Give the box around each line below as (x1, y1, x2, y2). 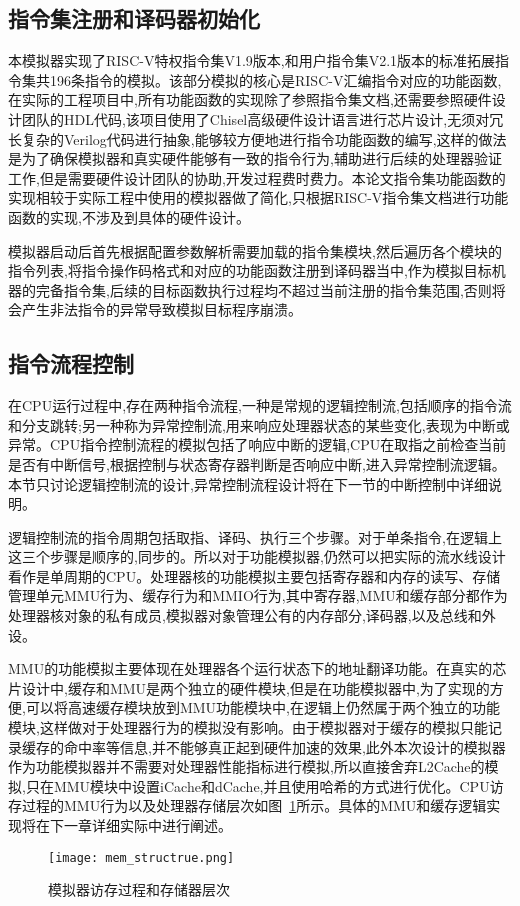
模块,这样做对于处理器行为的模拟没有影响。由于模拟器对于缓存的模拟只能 (8, 717, 488, 738)
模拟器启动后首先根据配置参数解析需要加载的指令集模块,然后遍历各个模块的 (8, 240, 502, 261)
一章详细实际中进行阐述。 (63, 815, 232, 835)
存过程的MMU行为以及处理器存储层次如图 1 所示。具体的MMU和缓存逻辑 (8, 795, 487, 816)
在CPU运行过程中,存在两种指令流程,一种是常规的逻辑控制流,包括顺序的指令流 (8, 395, 512, 416)
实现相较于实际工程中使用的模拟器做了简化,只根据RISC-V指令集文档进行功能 (8, 187, 509, 208)
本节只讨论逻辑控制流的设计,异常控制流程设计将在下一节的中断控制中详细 (8, 473, 488, 494)
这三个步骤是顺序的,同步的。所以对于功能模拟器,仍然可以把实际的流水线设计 (8, 546, 506, 567)
